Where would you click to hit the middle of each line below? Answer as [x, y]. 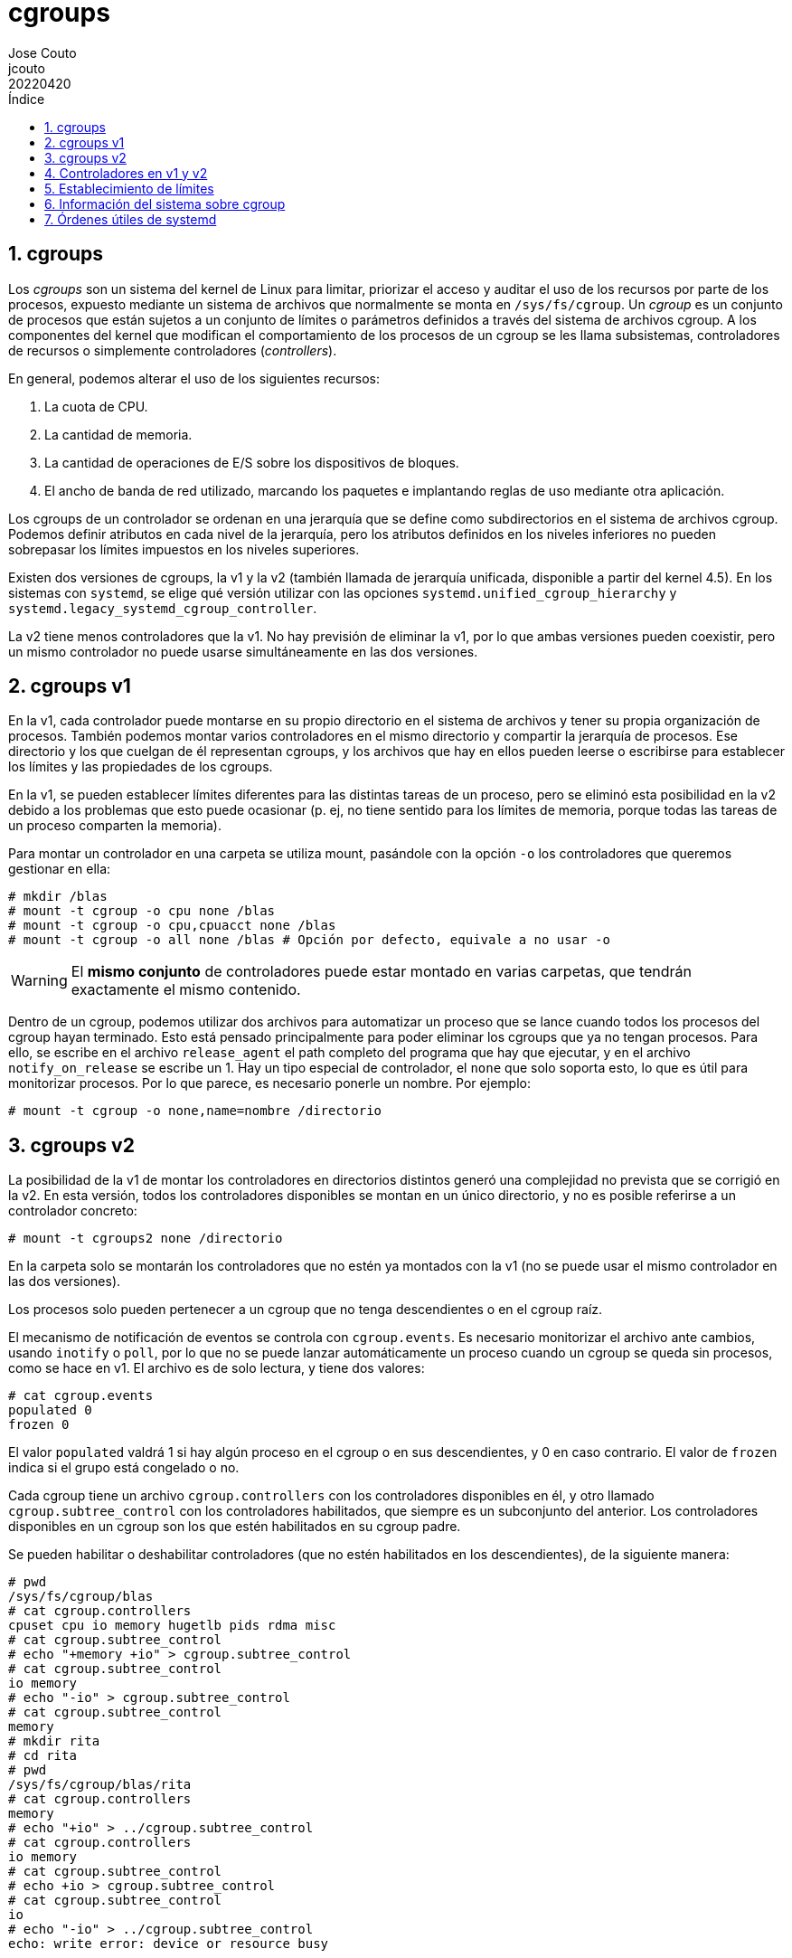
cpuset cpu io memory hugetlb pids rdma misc [172, 1626]
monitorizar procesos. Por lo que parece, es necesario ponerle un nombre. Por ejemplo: [269, 1083]
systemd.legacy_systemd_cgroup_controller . [163, 608]
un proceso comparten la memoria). [115, 826]
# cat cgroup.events [81, 1396]
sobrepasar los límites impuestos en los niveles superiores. [184, 549]
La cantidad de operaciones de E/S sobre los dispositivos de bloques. [252, 462]
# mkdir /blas [58, 897]
